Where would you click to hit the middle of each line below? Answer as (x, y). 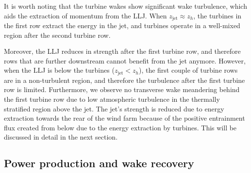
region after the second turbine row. (57, 35)
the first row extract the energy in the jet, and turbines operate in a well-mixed (122, 25)
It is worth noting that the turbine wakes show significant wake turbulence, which (125, 6)
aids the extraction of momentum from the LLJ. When (85, 15)
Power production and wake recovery (99, 163)
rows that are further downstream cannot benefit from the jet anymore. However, (125, 60)
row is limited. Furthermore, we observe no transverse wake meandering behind (122, 89)
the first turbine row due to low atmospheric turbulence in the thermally (112, 99)
